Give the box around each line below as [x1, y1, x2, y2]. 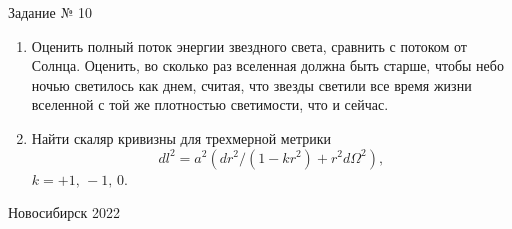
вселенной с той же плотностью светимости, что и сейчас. [31, 94, 389, 115]
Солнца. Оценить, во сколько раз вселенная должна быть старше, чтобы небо [31, 55, 504, 76]
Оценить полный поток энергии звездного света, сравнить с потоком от [31, 35, 467, 56]
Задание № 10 [8, 2, 92, 22]
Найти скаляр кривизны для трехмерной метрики [31, 127, 331, 148]
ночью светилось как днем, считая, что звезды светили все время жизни [31, 74, 472, 95]
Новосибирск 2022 [8, 202, 120, 223]
